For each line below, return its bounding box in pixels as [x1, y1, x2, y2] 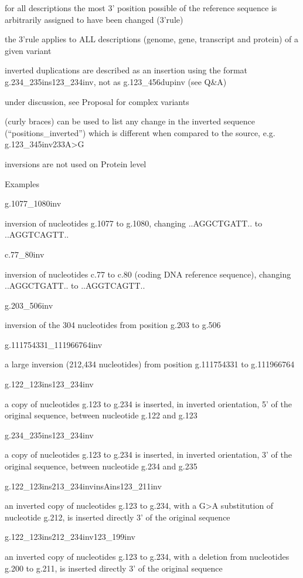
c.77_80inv [5, 248, 45, 260]
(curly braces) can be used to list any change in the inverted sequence [5, 115, 255, 127]
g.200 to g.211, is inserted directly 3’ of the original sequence [5, 562, 223, 574]
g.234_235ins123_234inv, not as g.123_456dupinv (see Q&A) [5, 75, 227, 87]
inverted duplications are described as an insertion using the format [5, 64, 247, 76]
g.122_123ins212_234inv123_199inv [5, 530, 135, 543]
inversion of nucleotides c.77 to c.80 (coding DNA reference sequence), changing [5, 268, 291, 280]
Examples [5, 177, 39, 190]
